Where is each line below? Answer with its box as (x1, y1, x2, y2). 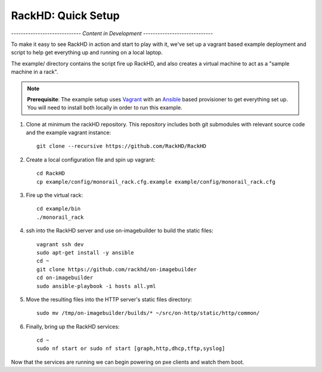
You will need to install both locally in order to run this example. (27, 104, 182, 111)
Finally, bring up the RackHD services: (26, 323, 120, 330)
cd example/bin (36, 206, 81, 212)
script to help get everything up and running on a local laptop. (11, 49, 163, 56)
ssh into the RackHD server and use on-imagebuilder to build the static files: (26, 227, 213, 234)
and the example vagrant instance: (26, 129, 112, 137)
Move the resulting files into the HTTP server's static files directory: (26, 296, 193, 303)
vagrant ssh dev (36, 241, 84, 247)
